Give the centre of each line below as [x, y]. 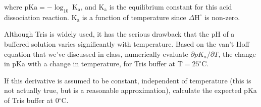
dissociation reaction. [37, 17]
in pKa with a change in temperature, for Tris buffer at [90, 64]
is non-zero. [222, 17]
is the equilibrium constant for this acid [171, 7]
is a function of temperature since [134, 17]
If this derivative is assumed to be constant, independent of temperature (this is [128, 80]
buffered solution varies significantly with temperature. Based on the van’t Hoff [127, 43]
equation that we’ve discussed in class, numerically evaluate [96, 54]
